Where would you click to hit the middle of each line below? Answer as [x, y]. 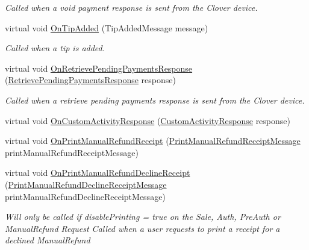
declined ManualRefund [48, 240]
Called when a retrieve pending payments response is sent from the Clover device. [155, 100]
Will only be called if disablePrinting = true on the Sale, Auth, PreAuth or [143, 217]
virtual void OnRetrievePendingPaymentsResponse [99, 68]
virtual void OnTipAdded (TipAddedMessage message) [107, 27]
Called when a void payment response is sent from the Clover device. [131, 7]
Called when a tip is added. [55, 48]
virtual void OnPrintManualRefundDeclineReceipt [98, 173]
